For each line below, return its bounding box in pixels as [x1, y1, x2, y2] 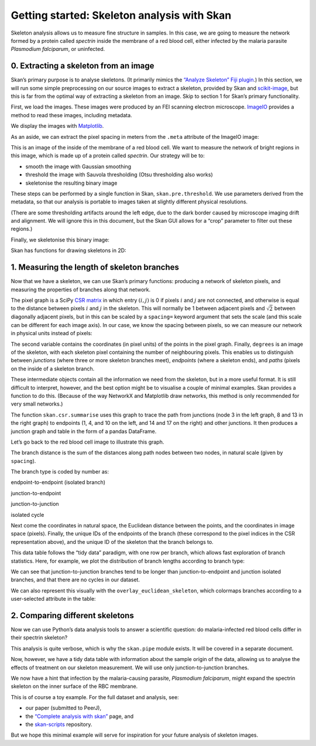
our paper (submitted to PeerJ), [25, 704, 102, 711]
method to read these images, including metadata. [11, 111, 132, 118]
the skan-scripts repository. [25, 721, 92, 728]
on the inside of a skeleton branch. [11, 365, 95, 372]
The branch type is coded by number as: [11, 468, 109, 475]
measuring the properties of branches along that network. [11, 286, 151, 293]
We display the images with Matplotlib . [11, 122, 104, 130]
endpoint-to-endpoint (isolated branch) [11, 479, 105, 486]
